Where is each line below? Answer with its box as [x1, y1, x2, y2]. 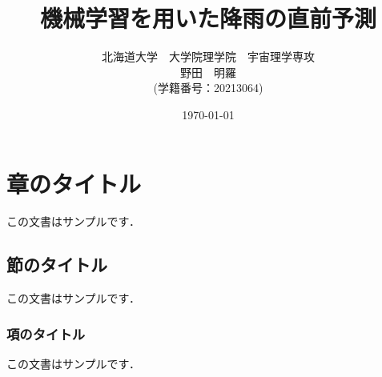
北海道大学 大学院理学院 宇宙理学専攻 [102, 48, 315, 65]
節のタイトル [6, 252, 107, 277]
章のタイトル [6, 166, 142, 199]
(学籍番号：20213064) [153, 79, 263, 96]
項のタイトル [6, 323, 86, 343]
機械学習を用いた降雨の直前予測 [39, 2, 376, 34]
